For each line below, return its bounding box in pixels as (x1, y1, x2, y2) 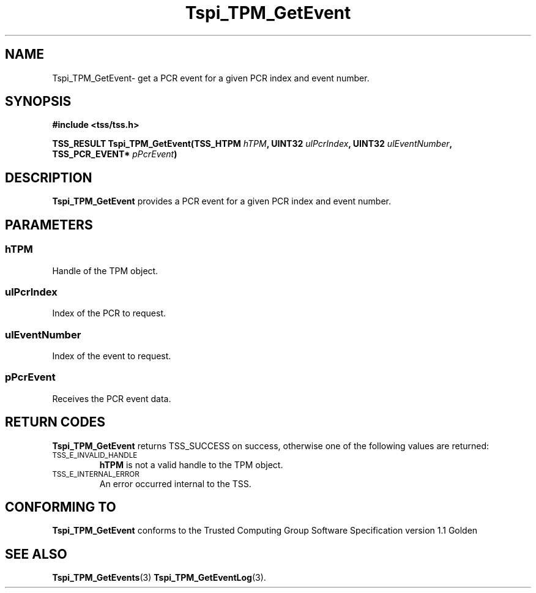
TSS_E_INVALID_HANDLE (52, 450, 138, 460)
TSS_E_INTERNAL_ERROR (52, 469, 140, 479)
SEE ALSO (5, 546, 67, 562)
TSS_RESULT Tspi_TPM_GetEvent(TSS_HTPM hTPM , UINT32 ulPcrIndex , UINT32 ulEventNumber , (52, 138, 452, 149)
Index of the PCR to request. (52, 308, 166, 319)
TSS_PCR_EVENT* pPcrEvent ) (52, 149, 177, 160)
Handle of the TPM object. (52, 265, 158, 276)
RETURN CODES (5, 414, 106, 430)
